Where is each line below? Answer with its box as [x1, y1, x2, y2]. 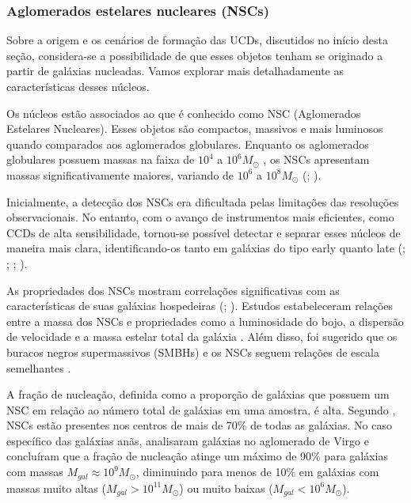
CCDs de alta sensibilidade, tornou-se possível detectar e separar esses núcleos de [6, 224, 401, 240]
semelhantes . [6, 359, 71, 376]
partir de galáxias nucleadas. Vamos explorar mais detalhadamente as [6, 62, 344, 79]
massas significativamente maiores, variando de [6, 166, 234, 183]
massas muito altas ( [6, 479, 106, 496]
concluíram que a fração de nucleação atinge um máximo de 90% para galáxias [6, 448, 388, 464]
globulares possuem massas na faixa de [6, 151, 195, 168]
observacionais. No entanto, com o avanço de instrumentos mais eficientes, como [6, 209, 394, 225]
